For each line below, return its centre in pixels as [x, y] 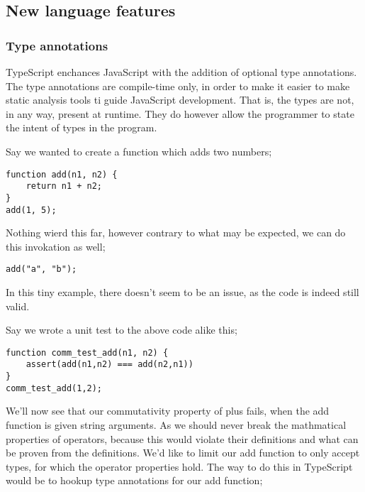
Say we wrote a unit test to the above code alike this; [122, 330]
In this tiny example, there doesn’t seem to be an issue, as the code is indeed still [182, 292]
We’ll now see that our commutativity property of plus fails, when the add [168, 411]
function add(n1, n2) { [62, 174]
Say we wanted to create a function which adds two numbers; [139, 151]
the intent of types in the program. [82, 127]
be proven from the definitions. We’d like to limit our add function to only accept [183, 453]
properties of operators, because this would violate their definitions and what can [182, 438]
